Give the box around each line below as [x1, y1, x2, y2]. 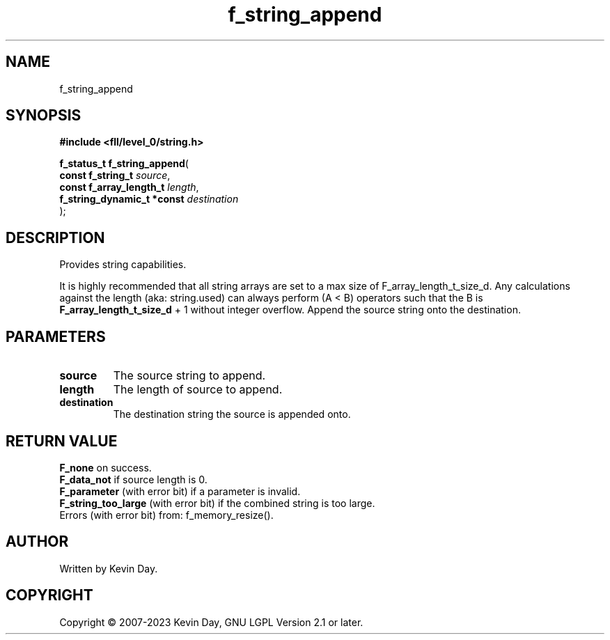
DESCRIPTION [6, 228, 105, 247]
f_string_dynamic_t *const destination [59, 193, 239, 205]
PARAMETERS [6, 327, 106, 345]
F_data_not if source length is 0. [59, 473, 208, 485]
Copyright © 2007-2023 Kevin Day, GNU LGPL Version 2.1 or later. [59, 616, 363, 628]
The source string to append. [113, 368, 266, 383]
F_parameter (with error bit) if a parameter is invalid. [59, 485, 301, 497]
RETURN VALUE [6, 432, 118, 450]
